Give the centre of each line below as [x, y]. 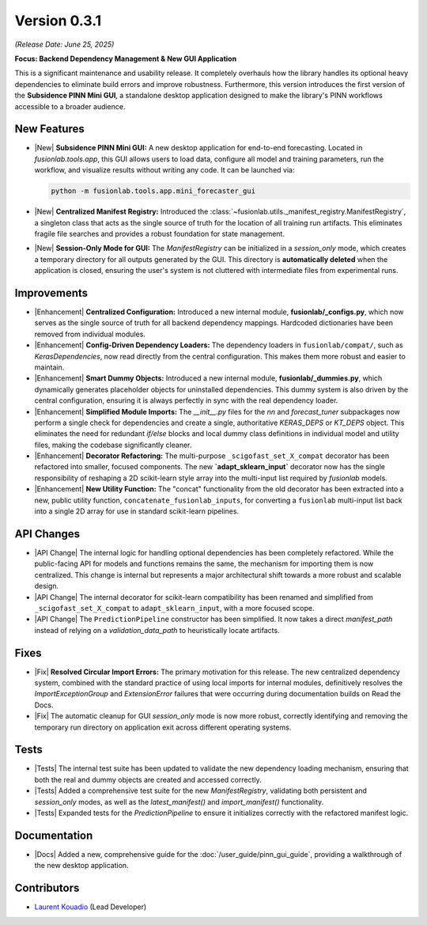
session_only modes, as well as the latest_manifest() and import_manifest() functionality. [179, 802]
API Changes [47, 534]
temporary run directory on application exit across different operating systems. [163, 727]
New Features [49, 129]
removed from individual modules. [90, 334]
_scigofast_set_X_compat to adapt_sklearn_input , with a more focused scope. [175, 608]
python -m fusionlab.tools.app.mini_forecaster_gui [153, 191]
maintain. [49, 367]
